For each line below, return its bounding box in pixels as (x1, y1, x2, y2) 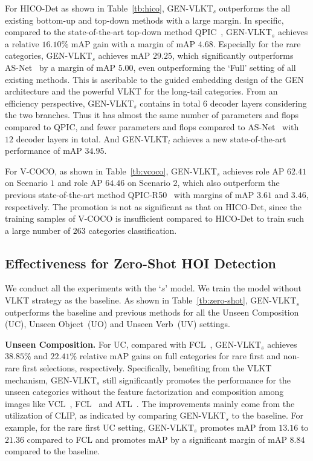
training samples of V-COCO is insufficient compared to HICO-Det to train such (5, 212, 304, 225)
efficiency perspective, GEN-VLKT (5, 96, 134, 109)
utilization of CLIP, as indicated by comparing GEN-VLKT (5, 409, 226, 422)
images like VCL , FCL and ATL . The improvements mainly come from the (5, 397, 295, 410)
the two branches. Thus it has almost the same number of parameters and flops (5, 108, 298, 121)
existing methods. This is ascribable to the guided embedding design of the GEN (5, 73, 304, 85)
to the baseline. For (231, 409, 304, 422)
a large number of (5, 224, 71, 236)
